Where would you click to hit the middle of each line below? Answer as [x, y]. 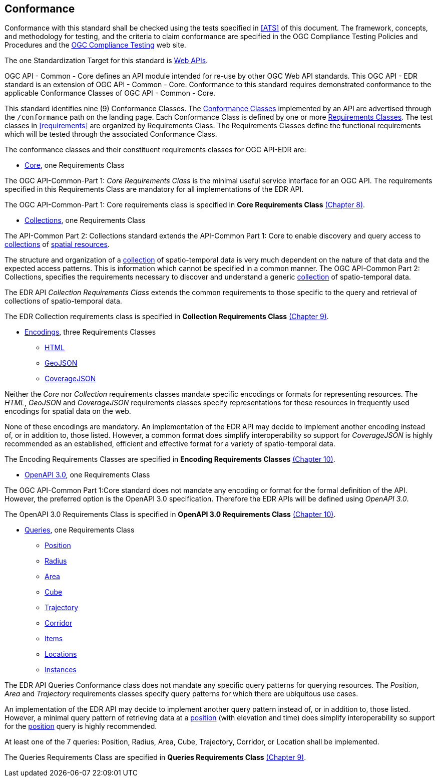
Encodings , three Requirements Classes [90, 332]
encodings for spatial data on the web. [68, 411]
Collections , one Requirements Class [85, 220]
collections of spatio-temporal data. [63, 301]
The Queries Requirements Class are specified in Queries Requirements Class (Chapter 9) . [155, 757]
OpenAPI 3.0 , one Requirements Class [87, 475]
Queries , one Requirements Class [80, 530]
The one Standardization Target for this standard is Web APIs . [106, 61]
